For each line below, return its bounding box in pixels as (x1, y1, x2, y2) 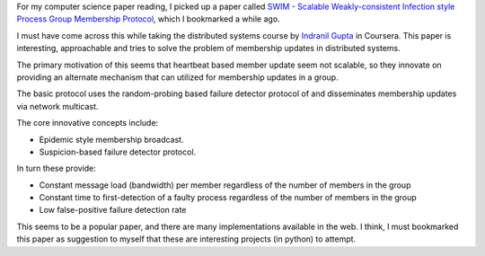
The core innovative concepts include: (16, 118, 159, 128)
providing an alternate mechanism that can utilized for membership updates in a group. (16, 72, 339, 83)
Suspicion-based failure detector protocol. (39, 146, 197, 157)
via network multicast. (16, 101, 99, 111)
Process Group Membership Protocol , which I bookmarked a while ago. (16, 13, 280, 24)
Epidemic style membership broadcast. (39, 134, 184, 145)
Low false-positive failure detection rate (39, 205, 187, 216)
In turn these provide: (16, 163, 96, 174)
